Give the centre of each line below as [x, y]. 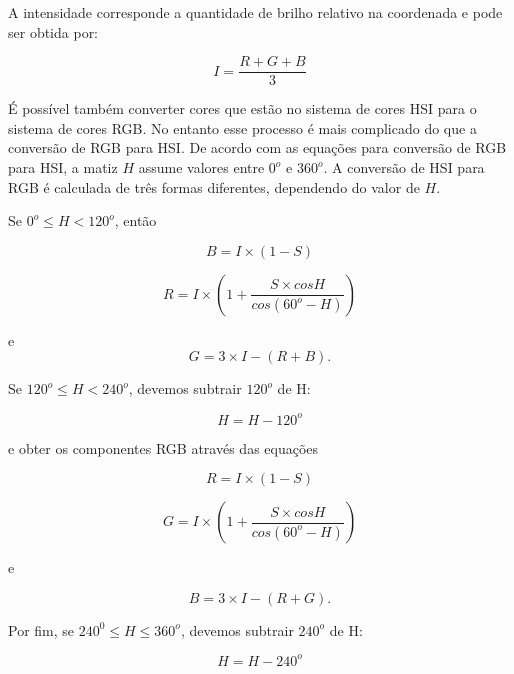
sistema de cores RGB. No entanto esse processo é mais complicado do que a [242, 127]
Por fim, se [41, 629]
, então [135, 220]
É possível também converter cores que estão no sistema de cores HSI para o [242, 108]
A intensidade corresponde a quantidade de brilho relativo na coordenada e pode [255, 12]
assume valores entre [201, 167]
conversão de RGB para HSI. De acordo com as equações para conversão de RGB [257, 147]
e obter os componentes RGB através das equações [163, 447]
